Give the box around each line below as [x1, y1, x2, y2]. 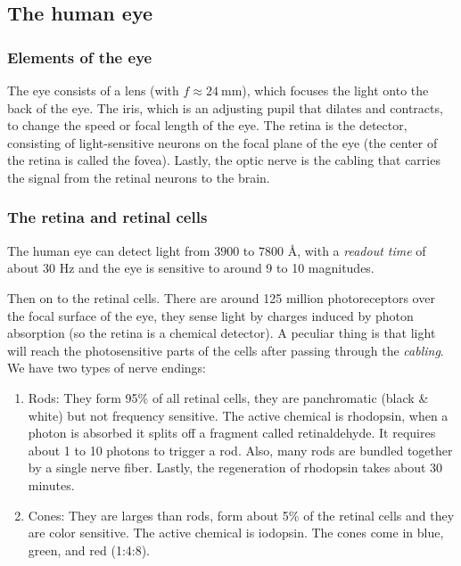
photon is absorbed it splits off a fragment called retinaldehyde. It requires [28, 423, 436, 442]
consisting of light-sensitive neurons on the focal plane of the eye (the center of [7, 133, 438, 152]
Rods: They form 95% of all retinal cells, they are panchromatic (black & [28, 388, 429, 406]
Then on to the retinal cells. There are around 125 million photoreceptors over [7, 288, 435, 307]
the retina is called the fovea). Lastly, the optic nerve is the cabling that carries [7, 151, 440, 169]
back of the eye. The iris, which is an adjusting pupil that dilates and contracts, [7, 98, 443, 117]
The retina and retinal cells [7, 206, 208, 228]
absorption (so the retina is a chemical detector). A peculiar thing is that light [7, 324, 436, 342]
